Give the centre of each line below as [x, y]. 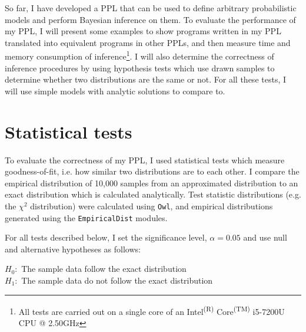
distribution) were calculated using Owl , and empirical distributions [152, 206]
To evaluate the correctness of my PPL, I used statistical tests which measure [145, 160]
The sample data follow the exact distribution [104, 269]
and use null [265, 237]
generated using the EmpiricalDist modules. [86, 217]
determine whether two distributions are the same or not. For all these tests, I [146, 79]
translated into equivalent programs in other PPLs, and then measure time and [148, 42]
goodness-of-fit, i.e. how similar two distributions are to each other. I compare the [152, 171]
